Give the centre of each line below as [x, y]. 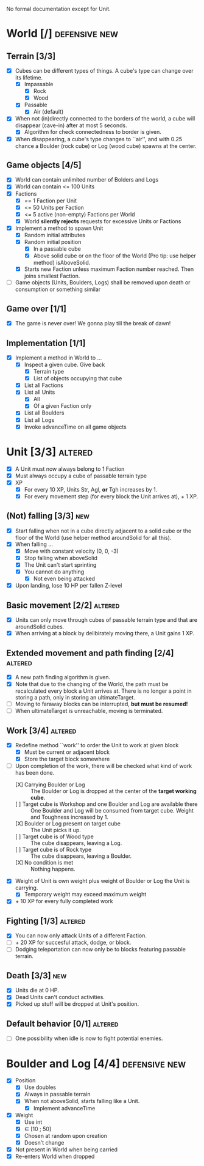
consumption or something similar [58, 289]
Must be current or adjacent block [67, 752]
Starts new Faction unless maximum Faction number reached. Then [109, 269]
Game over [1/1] [37, 308]
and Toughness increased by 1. [69, 817]
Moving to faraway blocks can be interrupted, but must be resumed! [101, 704]
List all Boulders [44, 413]
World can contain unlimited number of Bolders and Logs [87, 180]
